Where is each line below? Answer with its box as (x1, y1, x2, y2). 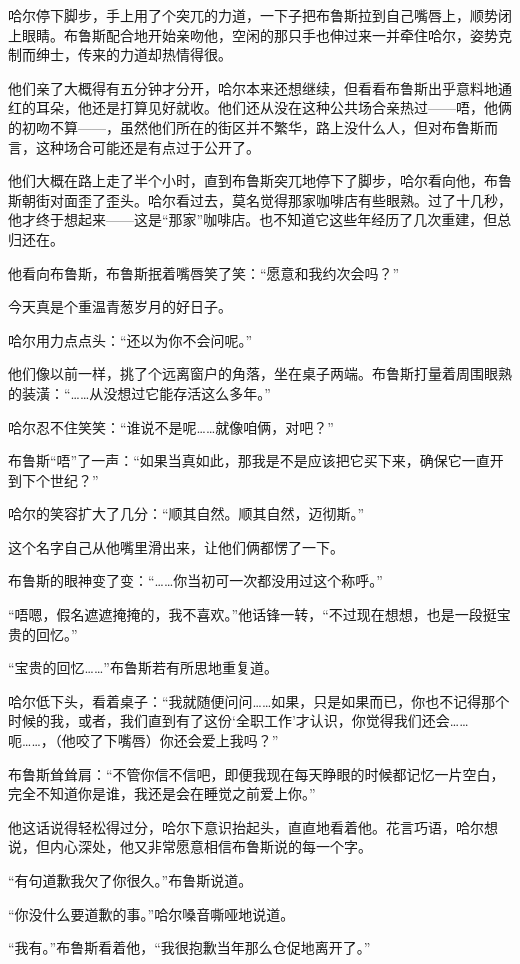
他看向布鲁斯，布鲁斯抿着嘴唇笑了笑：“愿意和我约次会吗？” (8, 262, 400, 283)
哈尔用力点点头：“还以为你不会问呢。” (8, 329, 253, 350)
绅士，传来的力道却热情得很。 (35, 44, 232, 65)
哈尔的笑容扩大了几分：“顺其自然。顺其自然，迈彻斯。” (8, 503, 365, 524)
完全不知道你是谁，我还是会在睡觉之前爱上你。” (8, 783, 316, 804)
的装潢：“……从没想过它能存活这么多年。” (8, 382, 271, 403)
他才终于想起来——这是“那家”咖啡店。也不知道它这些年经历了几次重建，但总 (8, 209, 512, 230)
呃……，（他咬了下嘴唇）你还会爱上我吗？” (8, 730, 279, 751)
